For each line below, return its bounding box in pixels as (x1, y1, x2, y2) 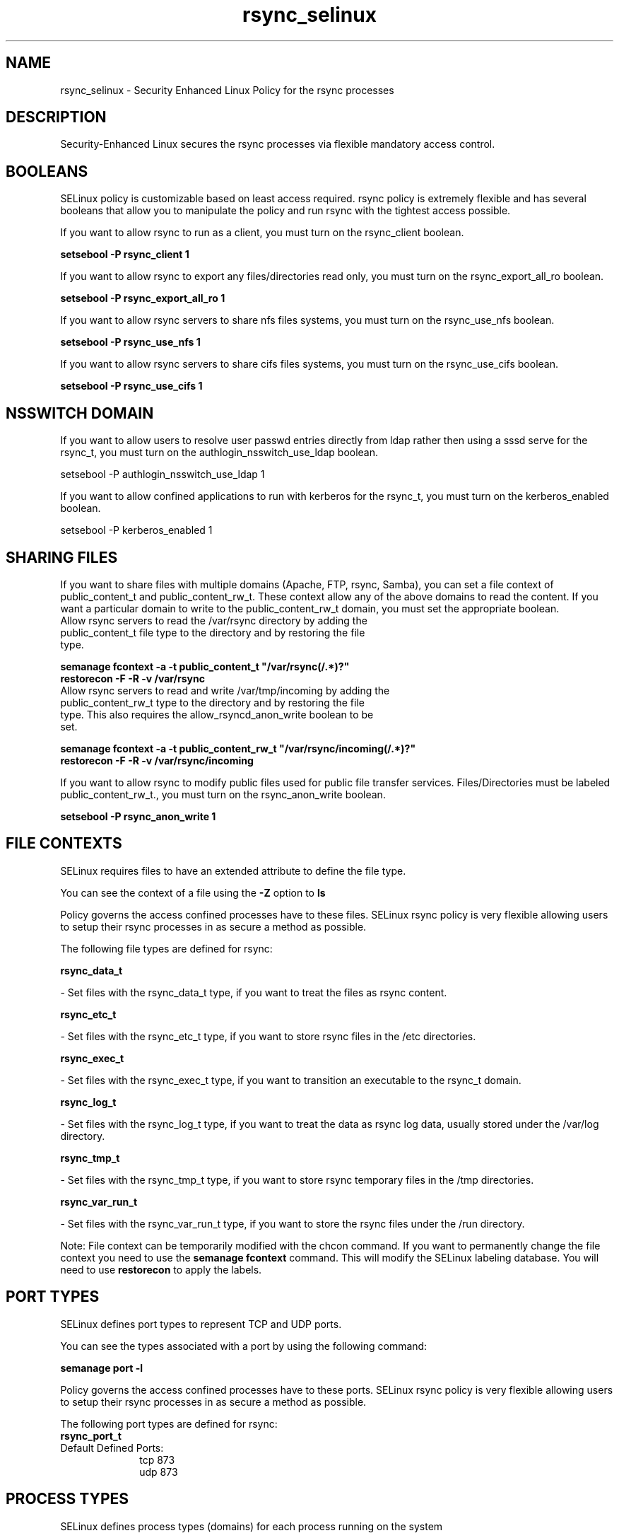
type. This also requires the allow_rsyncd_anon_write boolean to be (60, 708, 374, 721)
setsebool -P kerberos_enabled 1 (60, 524, 213, 537)
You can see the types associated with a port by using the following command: (60, 1339, 428, 1352)
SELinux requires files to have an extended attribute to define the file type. (60, 864, 406, 877)
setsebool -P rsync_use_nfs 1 (60, 336, 201, 349)
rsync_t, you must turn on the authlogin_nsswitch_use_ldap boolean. (60, 446, 379, 459)
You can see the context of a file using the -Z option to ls (60, 886, 326, 899)
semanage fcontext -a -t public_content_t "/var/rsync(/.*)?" (60, 660, 350, 672)
